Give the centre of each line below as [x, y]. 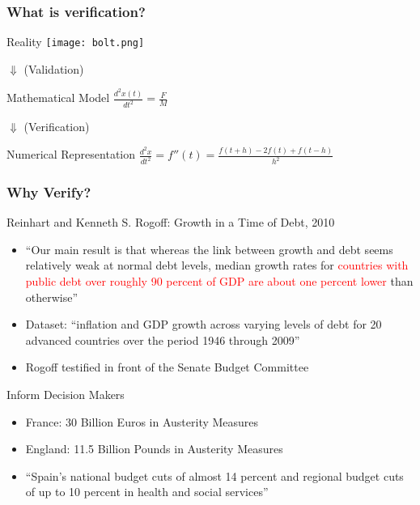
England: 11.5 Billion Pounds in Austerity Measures [154, 449]
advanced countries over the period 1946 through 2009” [163, 339]
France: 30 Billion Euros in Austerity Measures [142, 421]
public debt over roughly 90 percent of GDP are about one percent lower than [219, 281]
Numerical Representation [71, 154]
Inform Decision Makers [66, 395]
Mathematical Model [58, 98]
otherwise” [52, 297]
